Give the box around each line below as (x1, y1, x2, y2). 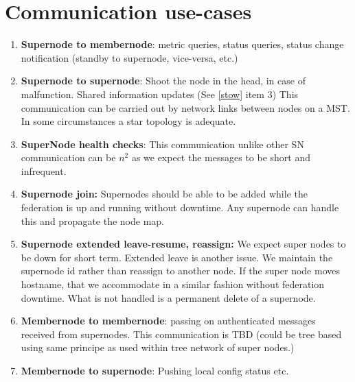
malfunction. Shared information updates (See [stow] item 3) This (21, 86, 299, 101)
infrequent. (21, 163, 67, 178)
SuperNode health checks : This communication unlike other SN (21, 136, 304, 151)
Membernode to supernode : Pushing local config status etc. (21, 363, 289, 377)
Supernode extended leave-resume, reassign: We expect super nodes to (21, 237, 346, 251)
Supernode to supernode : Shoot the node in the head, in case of (21, 73, 306, 88)
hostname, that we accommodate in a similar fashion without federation (21, 277, 325, 291)
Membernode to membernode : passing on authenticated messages (21, 313, 316, 328)
